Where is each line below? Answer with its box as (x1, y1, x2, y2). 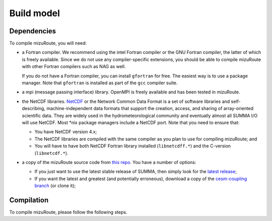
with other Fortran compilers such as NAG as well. (22, 64, 126, 70)
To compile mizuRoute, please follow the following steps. (9, 209, 127, 215)
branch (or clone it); (34, 183, 76, 189)
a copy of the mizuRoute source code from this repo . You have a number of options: (22, 159, 196, 165)
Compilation (9, 196, 49, 204)
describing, (22, 105, 45, 112)
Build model (9, 8, 60, 19)
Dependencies (9, 27, 56, 35)
